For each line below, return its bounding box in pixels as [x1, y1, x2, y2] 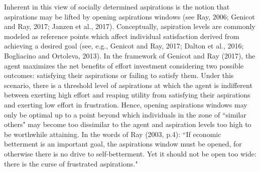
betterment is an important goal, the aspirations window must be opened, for [4, 138, 242, 149]
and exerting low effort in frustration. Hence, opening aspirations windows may [4, 99, 247, 109]
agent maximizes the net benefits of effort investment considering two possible [4, 60, 244, 70]
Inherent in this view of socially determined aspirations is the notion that [4, 1, 230, 11]
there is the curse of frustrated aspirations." [4, 158, 138, 168]
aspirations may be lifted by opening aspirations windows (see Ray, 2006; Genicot [4, 11, 255, 21]
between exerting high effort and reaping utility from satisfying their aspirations [4, 89, 250, 100]
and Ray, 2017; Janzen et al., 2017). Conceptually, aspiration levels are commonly [4, 21, 255, 31]
